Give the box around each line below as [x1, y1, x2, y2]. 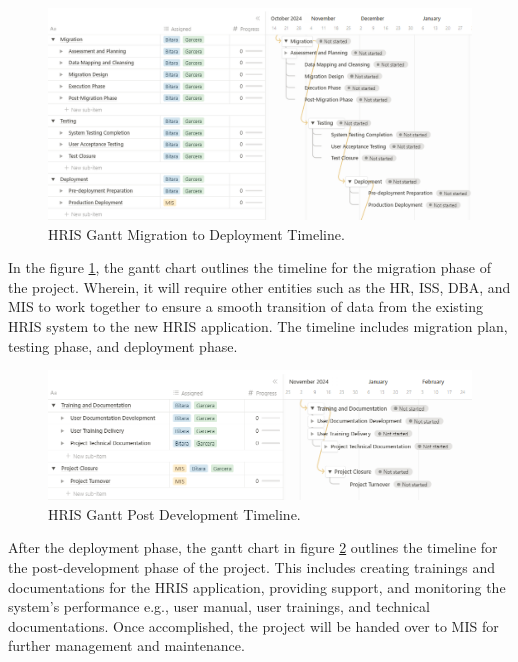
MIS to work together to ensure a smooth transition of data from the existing [8, 296, 483, 317]
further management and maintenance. [8, 635, 245, 656]
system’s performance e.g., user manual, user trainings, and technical [8, 596, 430, 617]
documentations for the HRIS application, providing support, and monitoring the [8, 576, 506, 597]
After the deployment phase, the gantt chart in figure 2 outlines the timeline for [8, 537, 498, 558]
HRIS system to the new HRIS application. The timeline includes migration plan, [8, 315, 508, 336]
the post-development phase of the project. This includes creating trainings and [8, 557, 496, 578]
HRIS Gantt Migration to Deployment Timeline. [48, 223, 345, 244]
